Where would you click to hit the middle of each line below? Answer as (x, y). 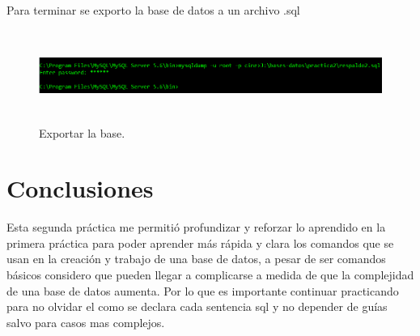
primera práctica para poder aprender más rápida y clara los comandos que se (200, 242)
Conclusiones (80, 188)
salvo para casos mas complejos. (86, 322)
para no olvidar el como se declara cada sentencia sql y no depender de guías (197, 306)
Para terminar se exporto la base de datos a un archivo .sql (153, 10)
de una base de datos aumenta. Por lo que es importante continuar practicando (203, 290)
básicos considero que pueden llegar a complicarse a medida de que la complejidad (210, 275)
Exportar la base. (82, 132)
